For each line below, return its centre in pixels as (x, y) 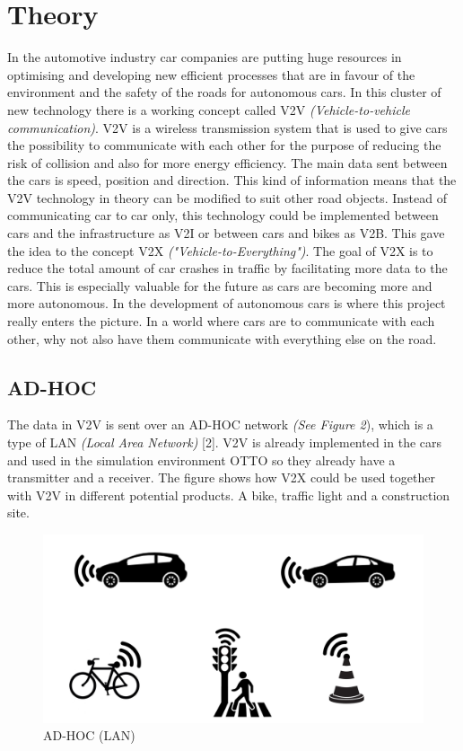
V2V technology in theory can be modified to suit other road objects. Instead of (227, 197)
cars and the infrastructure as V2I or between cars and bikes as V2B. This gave (226, 233)
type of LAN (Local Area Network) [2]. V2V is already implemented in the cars (225, 442)
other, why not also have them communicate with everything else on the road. (222, 338)
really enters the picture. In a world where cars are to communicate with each (221, 321)
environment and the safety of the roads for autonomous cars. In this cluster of (224, 92)
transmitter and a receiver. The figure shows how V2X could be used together (221, 477)
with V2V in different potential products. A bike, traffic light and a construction (229, 495)
